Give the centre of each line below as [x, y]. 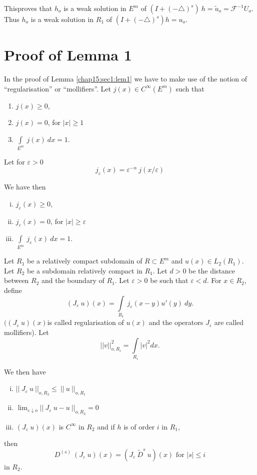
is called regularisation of [85, 322]
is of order [139, 426]
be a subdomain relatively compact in [85, 270]
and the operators [176, 322]
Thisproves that [28, 8]
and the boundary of [73, 280]
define [13, 290]
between [16, 280]
